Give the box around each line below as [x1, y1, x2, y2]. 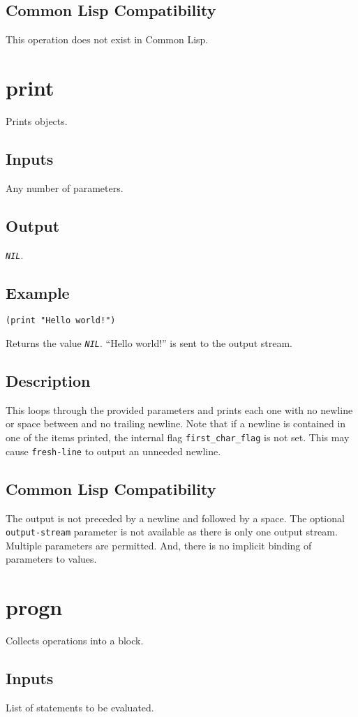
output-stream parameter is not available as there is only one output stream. [6, 524, 338, 539]
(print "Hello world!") [6, 316, 116, 326]
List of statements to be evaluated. [6, 700, 154, 714]
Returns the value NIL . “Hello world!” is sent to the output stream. [6, 336, 292, 350]
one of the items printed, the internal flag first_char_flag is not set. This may [6, 430, 350, 445]
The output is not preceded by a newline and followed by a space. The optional [6, 510, 345, 525]
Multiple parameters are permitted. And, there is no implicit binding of [6, 538, 312, 552]
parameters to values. [6, 552, 97, 566]
